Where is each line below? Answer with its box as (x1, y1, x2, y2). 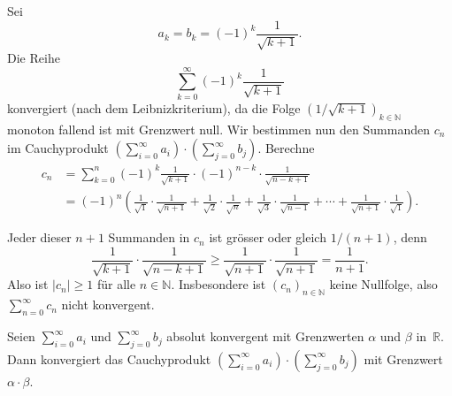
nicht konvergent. (61, 295, 155, 314)
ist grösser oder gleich (209, 228, 326, 247)
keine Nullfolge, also (329, 275, 438, 293)
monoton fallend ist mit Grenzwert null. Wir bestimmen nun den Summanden (7, 119, 430, 138)
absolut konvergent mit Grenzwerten (166, 327, 364, 346)
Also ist (7, 275, 49, 293)
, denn (393, 228, 427, 247)
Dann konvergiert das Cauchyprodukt (7, 349, 211, 368)
